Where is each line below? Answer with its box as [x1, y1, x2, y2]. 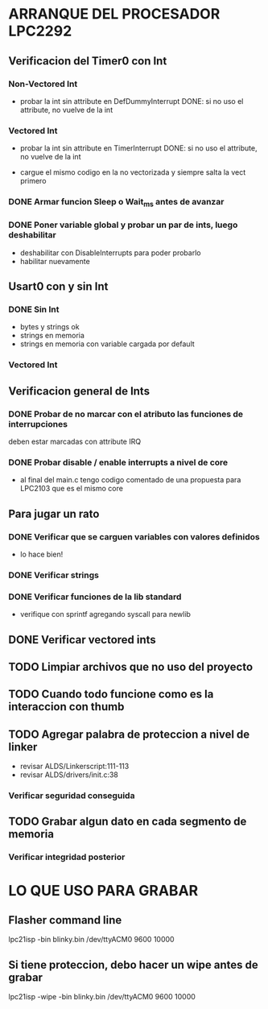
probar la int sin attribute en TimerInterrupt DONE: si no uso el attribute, [19, 143, 258, 153]
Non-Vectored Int [8, 78, 78, 89]
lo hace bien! [19, 549, 64, 559]
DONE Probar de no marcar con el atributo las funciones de [8, 408, 244, 420]
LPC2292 [8, 22, 72, 40]
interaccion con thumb [8, 700, 125, 713]
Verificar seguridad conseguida [8, 790, 135, 801]
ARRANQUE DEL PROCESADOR [8, 5, 221, 23]
